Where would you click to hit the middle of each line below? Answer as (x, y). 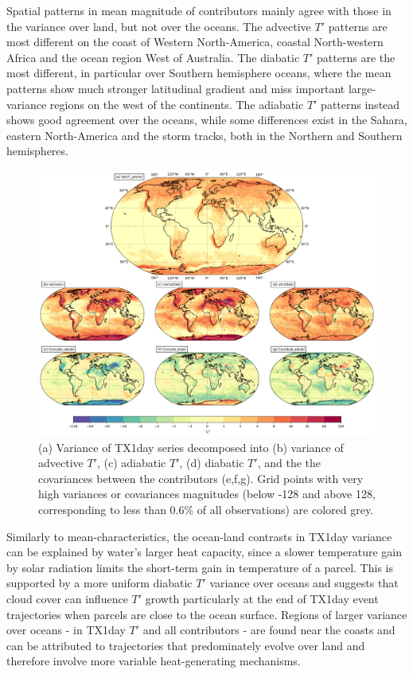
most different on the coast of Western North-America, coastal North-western (195, 42)
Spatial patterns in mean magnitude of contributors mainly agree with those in (199, 10)
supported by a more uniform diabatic (99, 583)
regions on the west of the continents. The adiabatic (177, 104)
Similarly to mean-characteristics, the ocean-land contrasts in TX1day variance (199, 536)
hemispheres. (37, 151)
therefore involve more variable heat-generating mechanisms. (154, 661)
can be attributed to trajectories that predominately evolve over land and (186, 645)
